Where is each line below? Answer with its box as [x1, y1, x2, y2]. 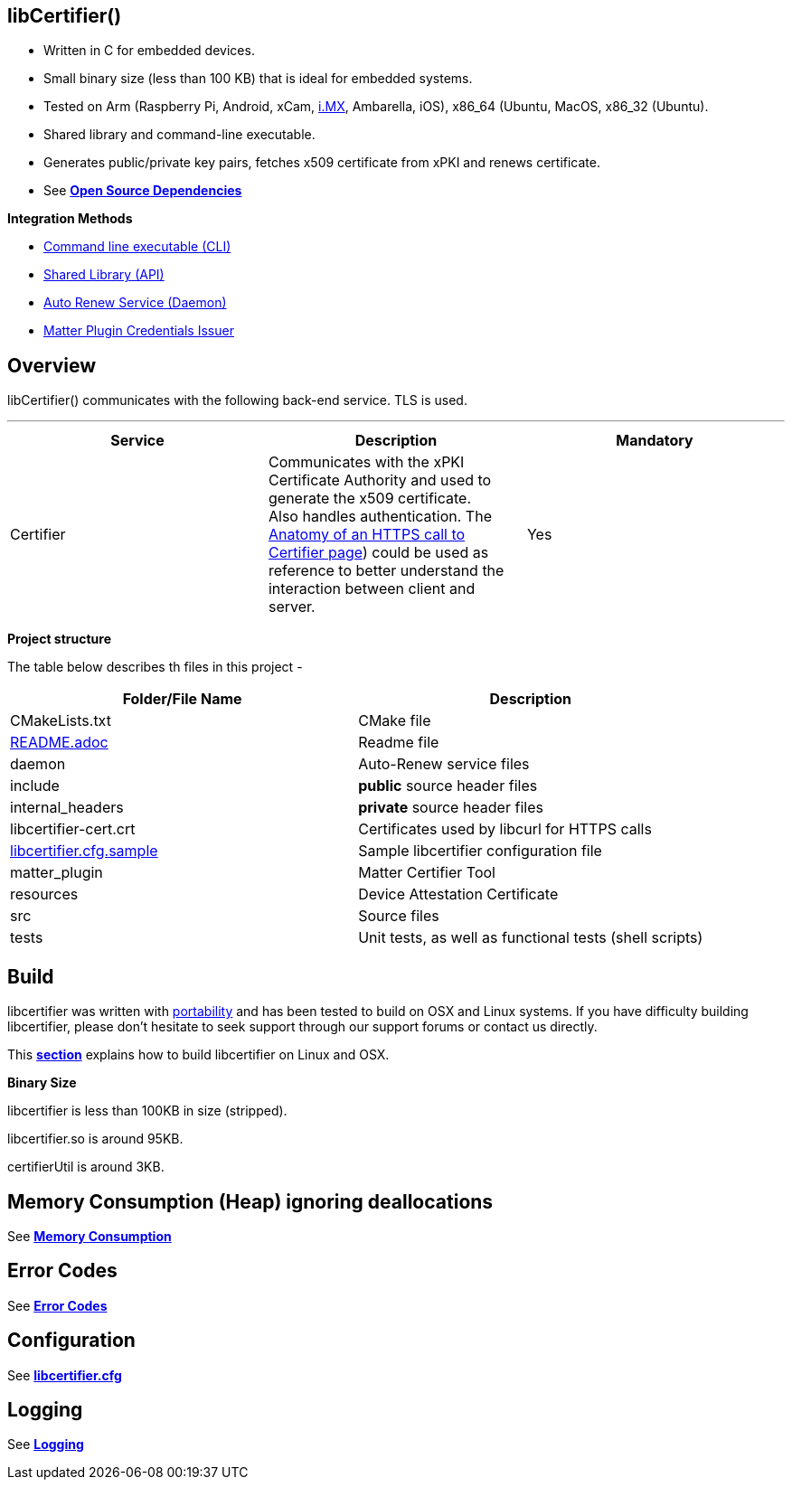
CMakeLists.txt [10, 711, 111, 730]
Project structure [7, 631, 111, 647]
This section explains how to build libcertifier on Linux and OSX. [7, 1047, 390, 1063]
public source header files [358, 776, 538, 795]
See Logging [7, 1436, 84, 1453]
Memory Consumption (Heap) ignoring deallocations [7, 1190, 494, 1213]
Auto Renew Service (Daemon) [43, 295, 227, 311]
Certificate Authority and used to [268, 471, 492, 490]
